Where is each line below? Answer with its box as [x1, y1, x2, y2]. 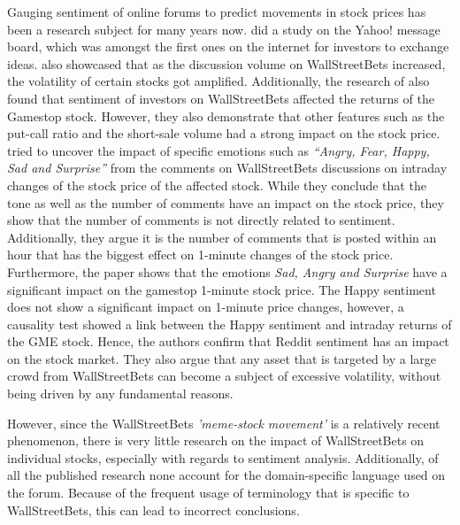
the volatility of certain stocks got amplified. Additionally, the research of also [7, 72, 430, 90]
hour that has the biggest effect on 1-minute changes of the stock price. [7, 245, 394, 264]
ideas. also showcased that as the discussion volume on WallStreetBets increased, [7, 54, 446, 73]
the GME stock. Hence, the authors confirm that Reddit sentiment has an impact [7, 332, 449, 351]
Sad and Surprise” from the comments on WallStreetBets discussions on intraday [7, 158, 448, 177]
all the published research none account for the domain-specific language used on [7, 466, 446, 484]
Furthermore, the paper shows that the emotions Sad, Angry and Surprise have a [7, 262, 448, 281]
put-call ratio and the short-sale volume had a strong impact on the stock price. [7, 124, 441, 143]
